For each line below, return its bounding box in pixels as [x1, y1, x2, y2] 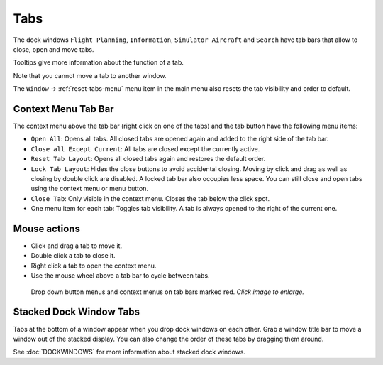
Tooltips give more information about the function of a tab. [13, 58, 184, 67]
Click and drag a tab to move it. [30, 241, 123, 250]
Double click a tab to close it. [30, 251, 116, 260]
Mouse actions [13, 222, 81, 234]
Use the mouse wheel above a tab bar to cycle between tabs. [30, 271, 210, 280]
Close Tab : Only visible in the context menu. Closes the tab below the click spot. [30, 194, 270, 202]
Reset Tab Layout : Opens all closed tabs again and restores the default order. [30, 155, 266, 163]
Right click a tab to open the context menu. [30, 261, 157, 270]
